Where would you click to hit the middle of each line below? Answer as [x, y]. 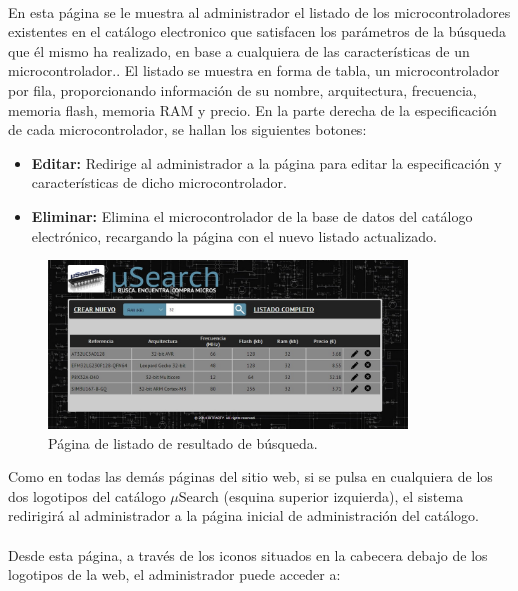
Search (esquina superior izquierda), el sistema [321, 495]
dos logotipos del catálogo [87, 495]
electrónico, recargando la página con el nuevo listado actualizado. [234, 235]
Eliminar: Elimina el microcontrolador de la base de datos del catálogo [252, 215]
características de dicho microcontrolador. [159, 182]
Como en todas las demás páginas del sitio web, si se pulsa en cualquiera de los [250, 476]
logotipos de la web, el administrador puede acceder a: [174, 574]
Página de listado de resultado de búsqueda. [183, 442]
